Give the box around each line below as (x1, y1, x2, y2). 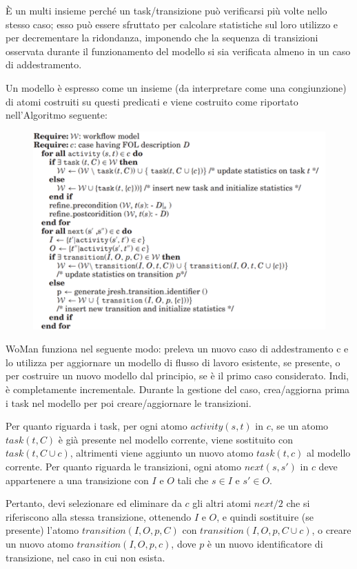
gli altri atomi (192, 496, 252, 510)
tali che (177, 472, 209, 487)
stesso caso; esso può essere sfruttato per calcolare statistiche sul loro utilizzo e (6, 17, 338, 31)
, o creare (312, 523, 351, 537)
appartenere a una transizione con (6, 472, 149, 487)
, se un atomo (270, 419, 329, 433)
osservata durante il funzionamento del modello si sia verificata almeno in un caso (6, 43, 351, 58)
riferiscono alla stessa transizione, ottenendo (6, 509, 192, 523)
